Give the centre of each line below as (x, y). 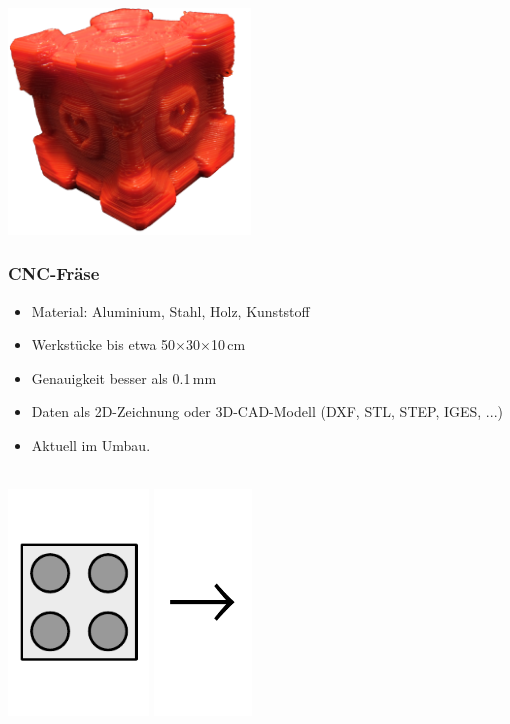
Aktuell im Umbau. (91, 444)
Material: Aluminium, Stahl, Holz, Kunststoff (170, 310)
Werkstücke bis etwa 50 (103, 344)
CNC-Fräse (54, 273)
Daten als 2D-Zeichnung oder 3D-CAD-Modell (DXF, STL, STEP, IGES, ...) (267, 411)
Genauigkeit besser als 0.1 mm (124, 377)
